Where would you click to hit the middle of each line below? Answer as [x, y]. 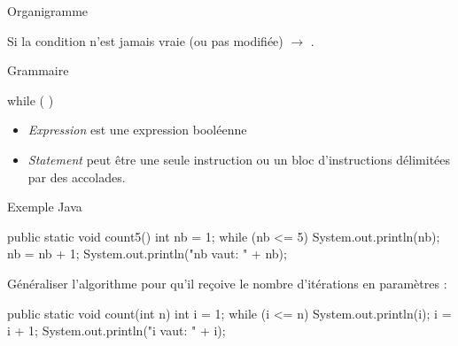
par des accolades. [77, 177]
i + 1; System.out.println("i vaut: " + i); [116, 331]
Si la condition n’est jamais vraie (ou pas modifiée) [145, 40]
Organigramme [48, 11]
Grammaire [38, 70]
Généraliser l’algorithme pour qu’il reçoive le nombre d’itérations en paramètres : [227, 283]
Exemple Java [45, 207]
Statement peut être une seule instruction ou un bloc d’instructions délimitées [239, 159]
